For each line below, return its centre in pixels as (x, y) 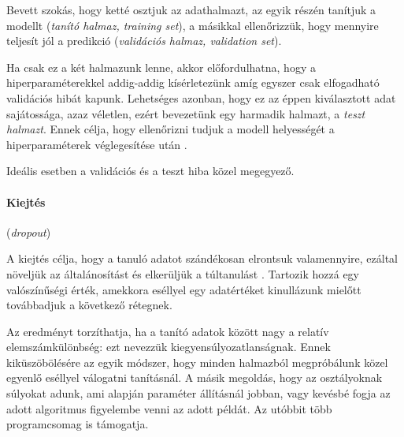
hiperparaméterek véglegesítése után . (97, 144)
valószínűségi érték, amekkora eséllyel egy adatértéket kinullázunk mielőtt (184, 289)
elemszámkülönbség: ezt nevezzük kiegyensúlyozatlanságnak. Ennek (169, 347)
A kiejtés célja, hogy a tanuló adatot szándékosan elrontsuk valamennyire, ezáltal (202, 258)
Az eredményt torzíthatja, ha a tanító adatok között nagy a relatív (168, 331)
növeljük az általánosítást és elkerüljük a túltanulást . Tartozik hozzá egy (183, 273)
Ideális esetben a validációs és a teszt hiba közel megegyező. (150, 171)
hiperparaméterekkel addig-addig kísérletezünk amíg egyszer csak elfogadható (193, 82)
